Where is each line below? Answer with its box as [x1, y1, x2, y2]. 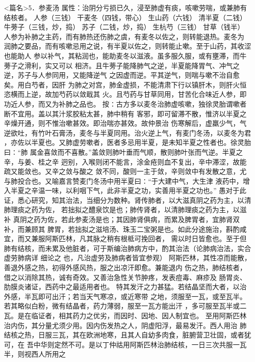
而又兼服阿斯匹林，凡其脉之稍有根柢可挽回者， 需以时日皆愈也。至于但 [17, 233, 247, 244]
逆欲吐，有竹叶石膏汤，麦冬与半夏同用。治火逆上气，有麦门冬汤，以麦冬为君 [4, 127, 251, 138]
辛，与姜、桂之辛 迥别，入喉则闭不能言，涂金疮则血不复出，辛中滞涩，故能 [4, 156, 247, 167]
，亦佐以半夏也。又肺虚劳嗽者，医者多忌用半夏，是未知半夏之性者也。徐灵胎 [4, 137, 251, 147]
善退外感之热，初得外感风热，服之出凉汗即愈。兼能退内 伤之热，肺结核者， [4, 262, 247, 273]
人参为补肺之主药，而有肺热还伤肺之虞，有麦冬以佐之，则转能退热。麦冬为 [4, 31, 244, 41]
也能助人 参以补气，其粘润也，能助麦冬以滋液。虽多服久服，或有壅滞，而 [4, 50, 240, 60]
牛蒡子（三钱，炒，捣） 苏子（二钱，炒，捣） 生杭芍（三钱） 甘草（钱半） [4, 22, 244, 32]
